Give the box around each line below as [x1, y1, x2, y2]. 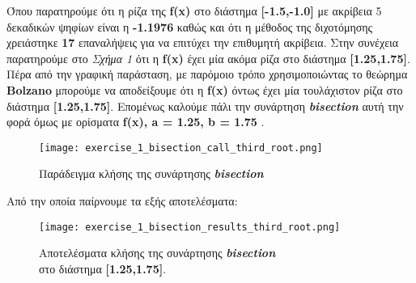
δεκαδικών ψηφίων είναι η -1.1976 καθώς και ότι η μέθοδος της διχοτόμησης [6, 18, 373, 35]
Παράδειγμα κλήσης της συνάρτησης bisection [39, 165, 264, 182]
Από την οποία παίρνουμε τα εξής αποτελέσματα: [6, 192, 238, 209]
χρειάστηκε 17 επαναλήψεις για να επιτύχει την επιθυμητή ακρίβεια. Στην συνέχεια [6, 34, 399, 51]
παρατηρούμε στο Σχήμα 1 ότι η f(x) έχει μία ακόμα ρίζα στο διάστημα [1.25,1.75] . [6, 49, 410, 66]
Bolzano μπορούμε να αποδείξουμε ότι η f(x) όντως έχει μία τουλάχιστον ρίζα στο [6, 81, 403, 98]
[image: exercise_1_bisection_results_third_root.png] [39, 221, 341, 233]
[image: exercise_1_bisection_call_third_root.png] [39, 141, 323, 154]
